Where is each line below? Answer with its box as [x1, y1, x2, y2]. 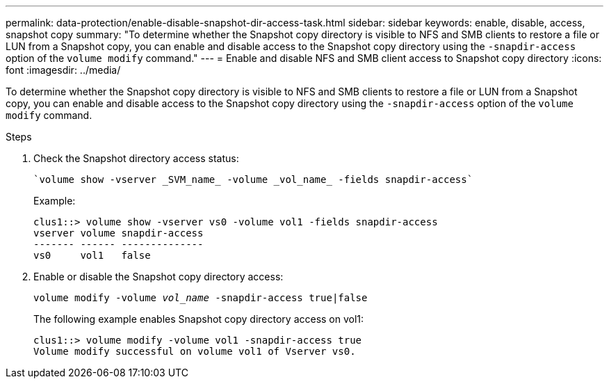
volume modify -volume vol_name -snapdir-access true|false [33, 292, 368, 303]
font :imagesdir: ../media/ [6, 64, 121, 76]
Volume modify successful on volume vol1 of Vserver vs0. [33, 346, 356, 357]
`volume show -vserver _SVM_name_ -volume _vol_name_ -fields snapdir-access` [33, 174, 473, 185]
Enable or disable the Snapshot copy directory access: [33, 271, 284, 282]
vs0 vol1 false [33, 250, 151, 261]
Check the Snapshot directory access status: [33, 152, 239, 164]
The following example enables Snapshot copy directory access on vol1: [33, 313, 364, 325]
